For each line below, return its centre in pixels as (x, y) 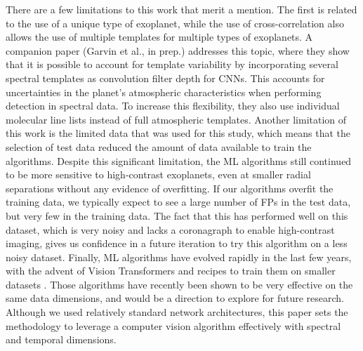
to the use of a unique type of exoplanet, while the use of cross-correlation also (175, 23)
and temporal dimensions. (61, 339)
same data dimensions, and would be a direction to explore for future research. (175, 298)
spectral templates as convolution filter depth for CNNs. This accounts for (165, 78)
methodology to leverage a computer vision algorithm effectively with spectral (173, 325)
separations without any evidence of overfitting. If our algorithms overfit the (170, 188)
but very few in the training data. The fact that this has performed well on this (177, 215)
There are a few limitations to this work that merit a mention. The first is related (181, 9)
